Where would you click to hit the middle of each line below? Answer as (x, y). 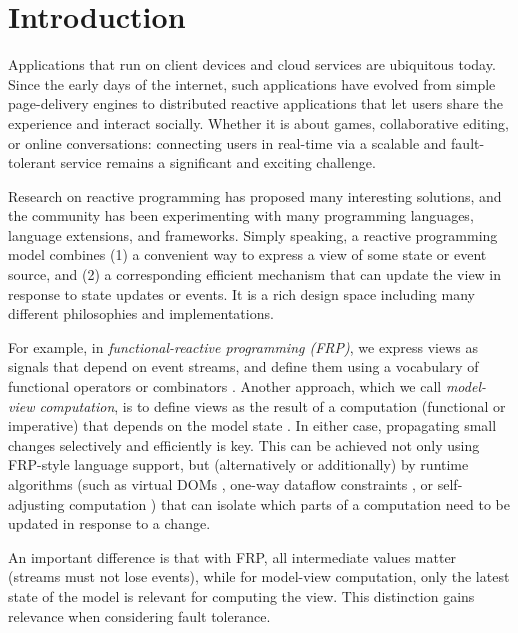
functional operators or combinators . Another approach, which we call (225, 386)
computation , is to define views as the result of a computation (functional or (272, 405)
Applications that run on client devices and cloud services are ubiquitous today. (252, 64)
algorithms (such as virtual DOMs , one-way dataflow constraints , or (221, 484)
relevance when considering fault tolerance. (139, 615)
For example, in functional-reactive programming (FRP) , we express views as (243, 346)
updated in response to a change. (109, 523)
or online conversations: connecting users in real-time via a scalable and (227, 142)
